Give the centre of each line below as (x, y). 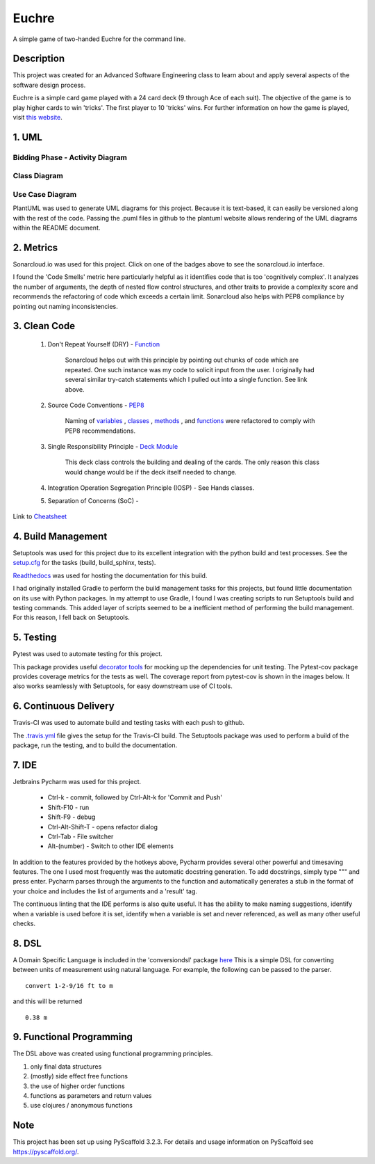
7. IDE (25, 765)
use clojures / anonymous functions (82, 1106)
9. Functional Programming (73, 1037)
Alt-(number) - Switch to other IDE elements (110, 846)
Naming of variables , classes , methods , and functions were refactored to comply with (190, 421)
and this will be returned (48, 1001)
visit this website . (37, 118)
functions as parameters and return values (91, 1095)
